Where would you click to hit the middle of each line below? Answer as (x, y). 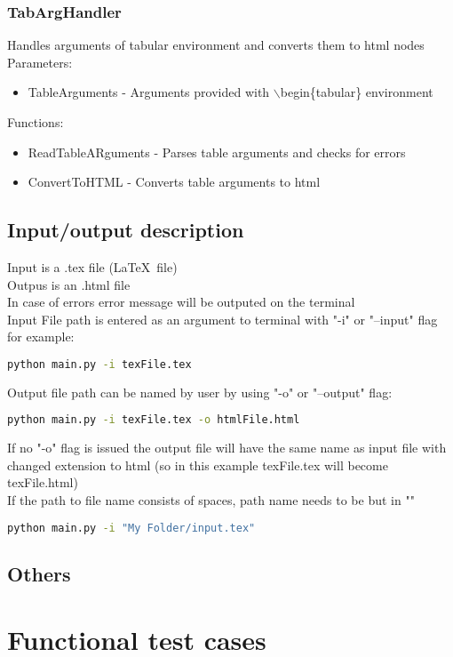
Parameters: (40, 62)
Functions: (36, 122)
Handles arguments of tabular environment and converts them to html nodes (216, 45)
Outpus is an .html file (69, 284)
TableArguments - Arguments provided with (149, 92)
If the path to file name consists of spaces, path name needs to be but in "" (211, 500)
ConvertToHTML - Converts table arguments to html (174, 182)
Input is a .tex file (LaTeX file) (92, 266)
